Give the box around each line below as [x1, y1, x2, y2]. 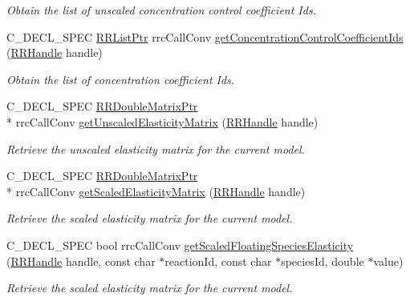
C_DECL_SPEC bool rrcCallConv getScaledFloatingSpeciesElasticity [6, 236, 354, 253]
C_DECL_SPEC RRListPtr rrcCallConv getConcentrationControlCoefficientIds [6, 28, 404, 45]
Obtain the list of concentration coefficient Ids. [6, 70, 235, 87]
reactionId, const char [164, 252, 272, 269]
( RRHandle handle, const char [6, 252, 156, 269]
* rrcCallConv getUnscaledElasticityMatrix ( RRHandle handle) [6, 113, 319, 130]
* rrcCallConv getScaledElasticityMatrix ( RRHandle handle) [6, 183, 306, 199]
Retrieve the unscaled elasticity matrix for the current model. [6, 140, 305, 157]
